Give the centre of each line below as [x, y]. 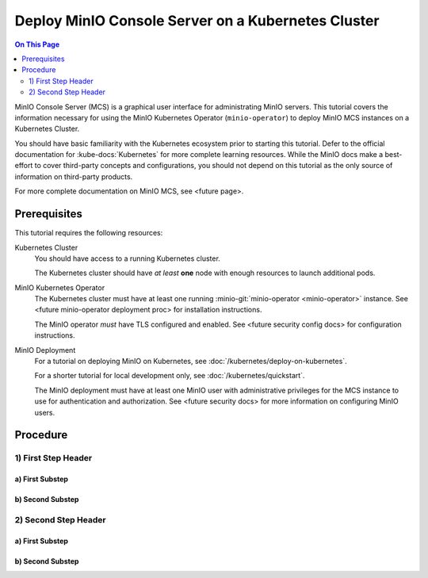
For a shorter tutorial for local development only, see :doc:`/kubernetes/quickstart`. [170, 376]
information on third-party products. [74, 176]
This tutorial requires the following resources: [89, 233]
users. [45, 412]
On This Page [37, 44]
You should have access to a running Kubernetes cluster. [128, 258]
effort [24, 166]
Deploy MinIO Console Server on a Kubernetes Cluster [197, 21]
